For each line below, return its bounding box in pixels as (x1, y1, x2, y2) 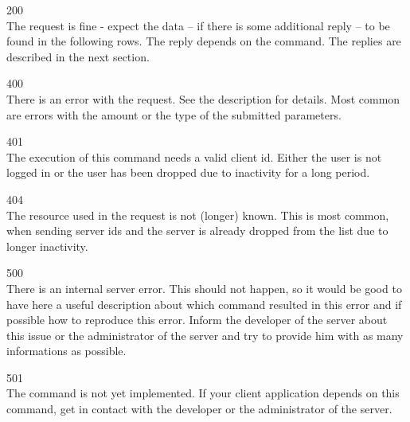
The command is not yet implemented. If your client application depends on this (6, 385, 400, 401)
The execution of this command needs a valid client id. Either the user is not (6, 148, 382, 165)
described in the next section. (6, 48, 150, 64)
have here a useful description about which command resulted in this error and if (6, 295, 402, 312)
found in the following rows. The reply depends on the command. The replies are (6, 33, 401, 49)
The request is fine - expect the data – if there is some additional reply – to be (6, 17, 390, 33)
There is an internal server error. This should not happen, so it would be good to (6, 279, 402, 296)
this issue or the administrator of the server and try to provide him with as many (6, 326, 404, 343)
